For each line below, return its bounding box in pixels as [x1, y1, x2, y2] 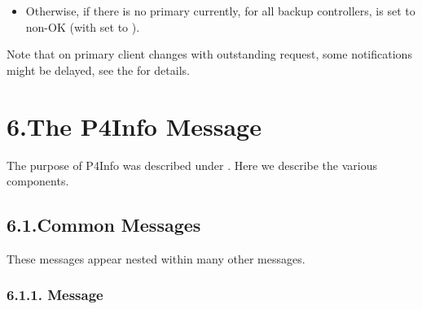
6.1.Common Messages [7, 212, 201, 237]
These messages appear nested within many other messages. [7, 250, 306, 267]
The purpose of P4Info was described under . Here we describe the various [7, 156, 378, 173]
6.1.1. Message [7, 285, 103, 305]
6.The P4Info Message [7, 109, 262, 142]
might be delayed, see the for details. [7, 61, 190, 78]
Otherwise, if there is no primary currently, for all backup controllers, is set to [25, 2, 415, 19]
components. [7, 172, 69, 189]
